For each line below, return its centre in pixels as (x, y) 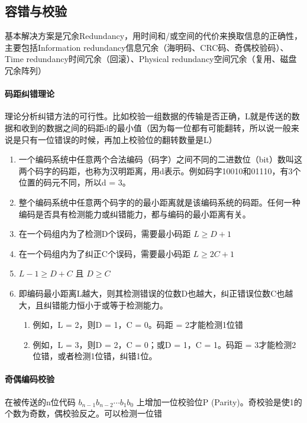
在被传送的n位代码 (40, 401)
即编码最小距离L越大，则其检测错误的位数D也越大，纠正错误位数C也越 (156, 293)
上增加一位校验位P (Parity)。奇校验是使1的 (219, 401)
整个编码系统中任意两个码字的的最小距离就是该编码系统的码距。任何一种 (159, 202)
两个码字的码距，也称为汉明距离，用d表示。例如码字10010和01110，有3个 (160, 170)
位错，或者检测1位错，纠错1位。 (95, 356)
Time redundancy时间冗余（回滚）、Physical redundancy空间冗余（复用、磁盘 (151, 59)
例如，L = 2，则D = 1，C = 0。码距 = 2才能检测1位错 (138, 325)
